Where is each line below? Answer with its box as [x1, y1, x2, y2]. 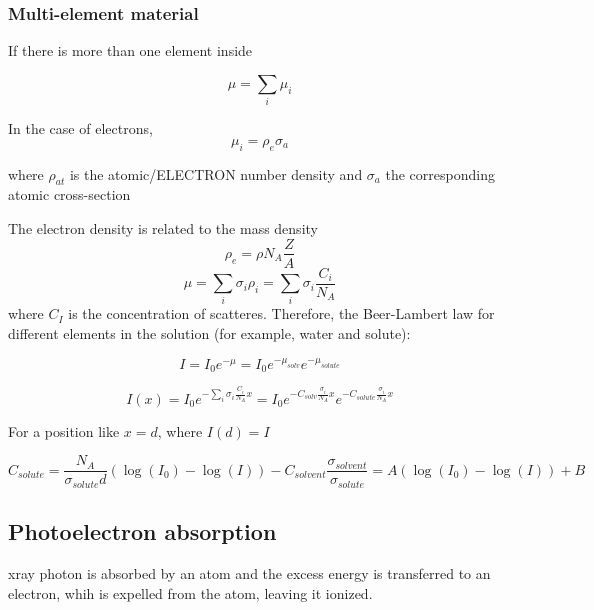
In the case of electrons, [8, 118, 153, 139]
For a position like [8, 420, 120, 441]
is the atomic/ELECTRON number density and [69, 163, 363, 184]
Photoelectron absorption [8, 516, 277, 547]
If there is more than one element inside [8, 40, 253, 61]
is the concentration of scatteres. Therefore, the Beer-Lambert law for [68, 303, 495, 324]
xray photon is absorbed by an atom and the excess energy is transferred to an [8, 562, 491, 583]
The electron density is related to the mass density [8, 217, 318, 238]
